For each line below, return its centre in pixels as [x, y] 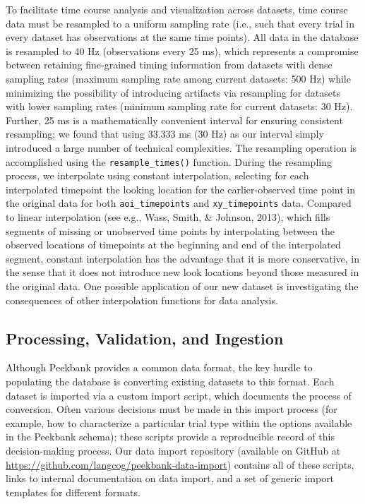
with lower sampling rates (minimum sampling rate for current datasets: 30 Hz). [179, 106]
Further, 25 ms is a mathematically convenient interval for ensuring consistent [174, 120]
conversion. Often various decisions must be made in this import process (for [172, 409]
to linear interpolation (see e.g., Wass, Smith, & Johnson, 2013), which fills [168, 217]
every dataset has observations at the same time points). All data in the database [182, 37]
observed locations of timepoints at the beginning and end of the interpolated [173, 245]
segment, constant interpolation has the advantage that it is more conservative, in [182, 258]
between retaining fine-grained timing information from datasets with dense [169, 65]
